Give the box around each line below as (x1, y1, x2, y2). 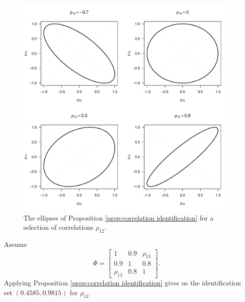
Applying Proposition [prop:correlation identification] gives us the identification (4, 278, 241, 288)
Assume (4, 239, 27, 249)
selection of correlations (23, 222, 94, 232)
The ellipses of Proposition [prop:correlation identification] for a (23, 212, 214, 222)
